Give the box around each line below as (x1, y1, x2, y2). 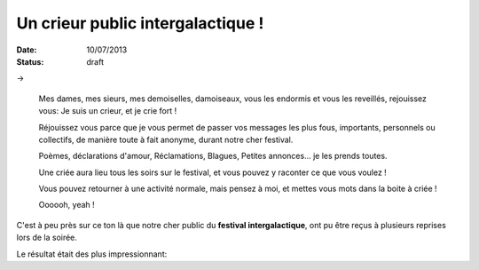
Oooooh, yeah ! (38, 200, 95, 210)
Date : (16, 44, 37, 55)
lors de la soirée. (16, 232, 77, 243)
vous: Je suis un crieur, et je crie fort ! (38, 106, 177, 116)
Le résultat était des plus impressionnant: (16, 249, 168, 259)
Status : (16, 56, 44, 67)
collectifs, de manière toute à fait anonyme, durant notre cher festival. (38, 134, 294, 145)
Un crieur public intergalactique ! (16, 13, 264, 33)
